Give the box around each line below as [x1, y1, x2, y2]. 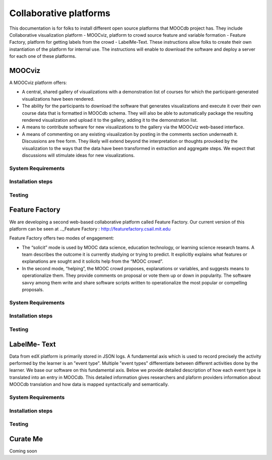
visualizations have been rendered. [22, 96, 95, 102]
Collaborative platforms [9, 8, 111, 19]
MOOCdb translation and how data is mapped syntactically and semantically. [9, 381, 169, 388]
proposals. [22, 287, 44, 293]
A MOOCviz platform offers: [9, 80, 67, 86]
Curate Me [9, 434, 43, 443]
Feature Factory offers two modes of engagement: [9, 235, 114, 241]
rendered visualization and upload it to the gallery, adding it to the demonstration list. [22, 117, 198, 123]
